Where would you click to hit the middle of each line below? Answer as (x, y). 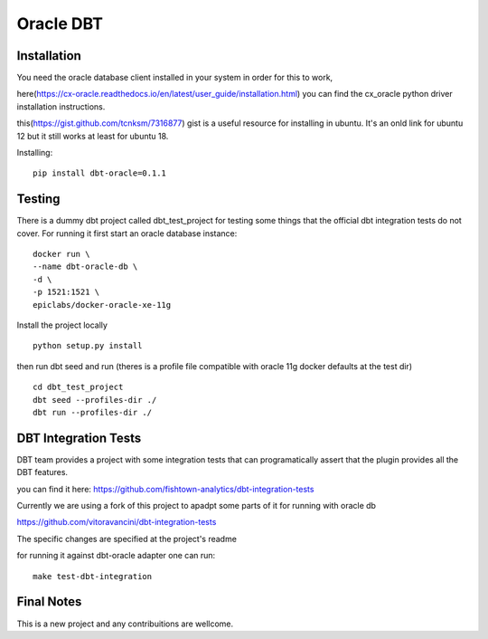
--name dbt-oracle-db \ (85, 267)
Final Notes (49, 602)
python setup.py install (88, 346)
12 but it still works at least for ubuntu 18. (93, 136)
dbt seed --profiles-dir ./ (95, 400)
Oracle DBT (60, 24)
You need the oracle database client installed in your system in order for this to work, (175, 78)
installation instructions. (61, 106)
